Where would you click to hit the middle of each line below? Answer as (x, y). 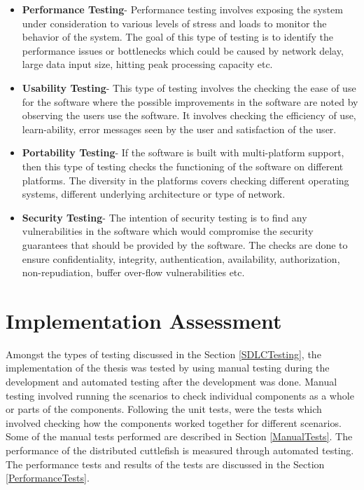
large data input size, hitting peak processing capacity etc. (147, 64)
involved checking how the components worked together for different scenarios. (174, 422)
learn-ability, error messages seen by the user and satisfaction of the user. (179, 129)
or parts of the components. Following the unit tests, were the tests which (164, 409)
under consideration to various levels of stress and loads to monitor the (174, 23)
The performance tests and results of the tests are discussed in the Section (165, 464)
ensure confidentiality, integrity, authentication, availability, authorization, (181, 258)
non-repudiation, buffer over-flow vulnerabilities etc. (133, 272)
